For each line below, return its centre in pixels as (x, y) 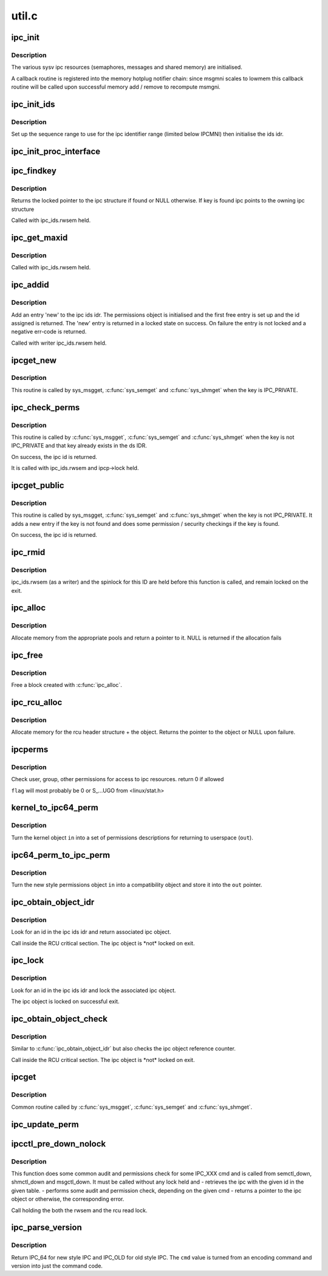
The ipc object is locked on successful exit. (65, 1002)
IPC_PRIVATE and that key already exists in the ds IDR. (79, 446)
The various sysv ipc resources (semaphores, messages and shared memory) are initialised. (127, 67)
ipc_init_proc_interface (56, 152)
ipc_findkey (34, 171)
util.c (24, 16)
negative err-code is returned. (49, 332)
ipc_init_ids (33, 104)
